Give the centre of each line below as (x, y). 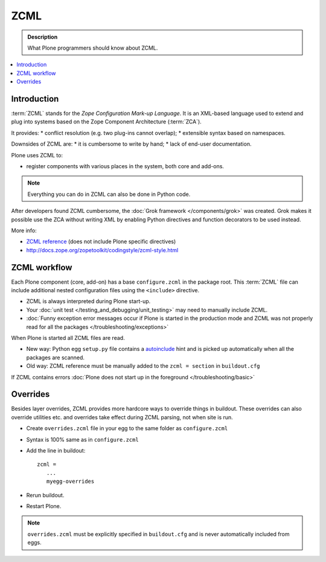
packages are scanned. (55, 358)
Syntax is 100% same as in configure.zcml (82, 439)
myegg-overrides (70, 482)
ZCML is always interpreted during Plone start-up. (88, 301)
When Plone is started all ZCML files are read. (68, 338)
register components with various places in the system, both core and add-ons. (125, 166)
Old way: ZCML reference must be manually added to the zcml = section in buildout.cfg (143, 366)
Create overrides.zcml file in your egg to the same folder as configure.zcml (127, 428)
